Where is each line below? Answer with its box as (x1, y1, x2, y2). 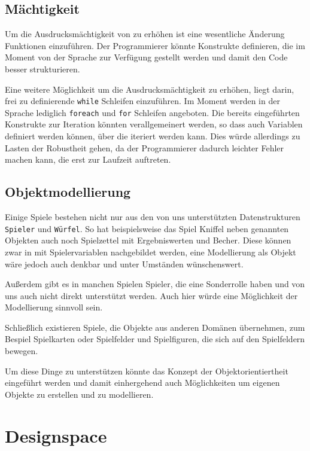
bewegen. (5, 345, 38, 357)
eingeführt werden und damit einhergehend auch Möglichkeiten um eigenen (5, 376, 280, 389)
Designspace (5, 423, 107, 447)
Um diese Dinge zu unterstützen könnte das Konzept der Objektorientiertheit (5, 364, 288, 377)
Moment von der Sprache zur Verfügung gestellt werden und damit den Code (5, 51, 288, 63)
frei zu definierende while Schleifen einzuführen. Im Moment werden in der (5, 95, 280, 107)
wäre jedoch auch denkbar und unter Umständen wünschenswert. (5, 257, 244, 270)
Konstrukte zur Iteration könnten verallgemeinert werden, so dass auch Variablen (5, 118, 303, 130)
